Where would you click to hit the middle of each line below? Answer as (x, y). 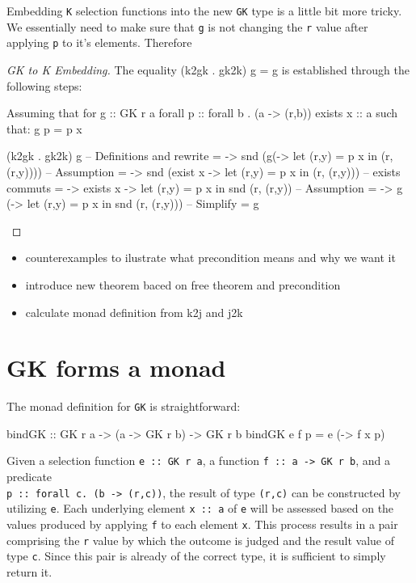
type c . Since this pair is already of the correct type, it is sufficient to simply (196, 556)
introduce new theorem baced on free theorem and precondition (183, 284)
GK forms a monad (116, 368)
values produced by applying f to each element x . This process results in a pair (202, 524)
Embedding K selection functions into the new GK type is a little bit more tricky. (204, 11)
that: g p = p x (44, 128)
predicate (29, 477)
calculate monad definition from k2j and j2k (134, 312)
